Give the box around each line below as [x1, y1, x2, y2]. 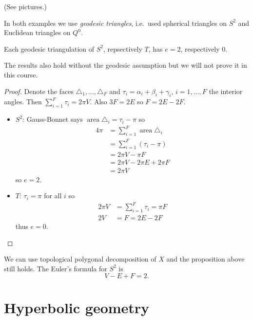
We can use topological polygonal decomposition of [4, 254, 156, 264]
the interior [209, 86, 243, 96]
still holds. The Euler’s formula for [4, 263, 107, 273]
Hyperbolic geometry [4, 297, 150, 317]
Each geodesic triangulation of [4, 43, 95, 54]
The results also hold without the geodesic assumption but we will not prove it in [4, 60, 247, 70]
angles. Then [4, 96, 42, 107]
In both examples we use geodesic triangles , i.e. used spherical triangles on [4, 18, 227, 28]
